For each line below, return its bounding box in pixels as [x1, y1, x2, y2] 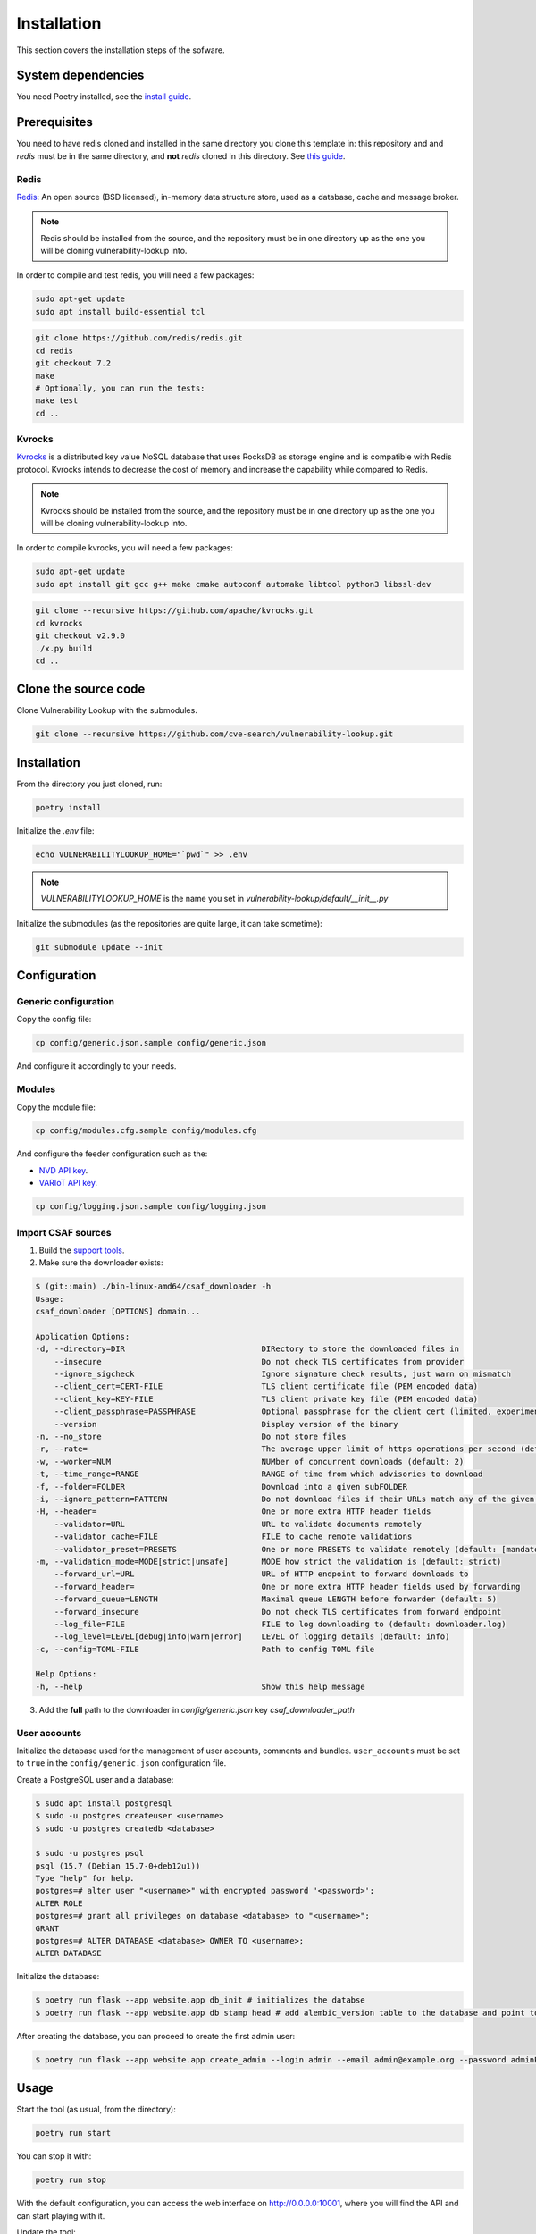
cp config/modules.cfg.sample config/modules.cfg [35, 1126, 257, 1136]
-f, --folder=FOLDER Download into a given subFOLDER [35, 1482, 408, 1491]
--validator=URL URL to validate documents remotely [54, 1519, 422, 1529]
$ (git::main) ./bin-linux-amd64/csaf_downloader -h [35, 1281, 272, 1291]
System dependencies [16, 68, 145, 83]
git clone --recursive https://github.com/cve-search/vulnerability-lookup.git [35, 729, 394, 739]
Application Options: [35, 1331, 130, 1341]
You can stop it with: [16, 2151, 92, 2162]
